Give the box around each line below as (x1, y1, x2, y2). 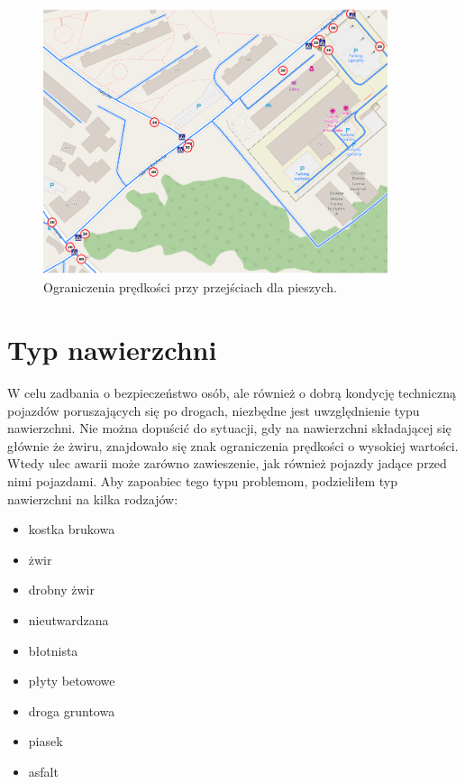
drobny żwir (28, 580, 96, 599)
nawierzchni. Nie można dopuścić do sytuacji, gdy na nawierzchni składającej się (7, 419, 451, 438)
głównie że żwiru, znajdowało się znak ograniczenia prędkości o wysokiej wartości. (7, 436, 459, 455)
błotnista (28, 641, 78, 659)
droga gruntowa (28, 701, 115, 720)
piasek (28, 732, 63, 751)
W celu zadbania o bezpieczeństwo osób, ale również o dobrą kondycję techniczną (7, 383, 456, 401)
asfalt (28, 761, 59, 780)
